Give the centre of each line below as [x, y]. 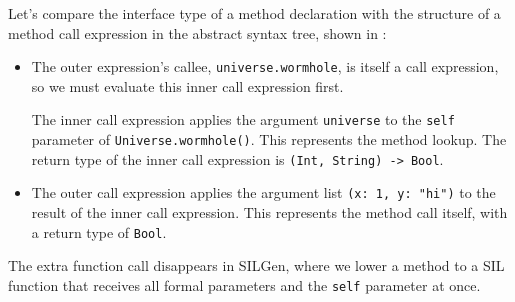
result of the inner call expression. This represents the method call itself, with [269, 212]
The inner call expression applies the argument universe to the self [243, 119]
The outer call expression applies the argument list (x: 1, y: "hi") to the [263, 192]
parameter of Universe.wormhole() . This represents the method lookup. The [269, 139]
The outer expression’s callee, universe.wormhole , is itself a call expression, [265, 66]
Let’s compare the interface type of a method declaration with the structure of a [254, 13]
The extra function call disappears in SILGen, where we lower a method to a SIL [256, 265]
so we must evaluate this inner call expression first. [187, 85]
